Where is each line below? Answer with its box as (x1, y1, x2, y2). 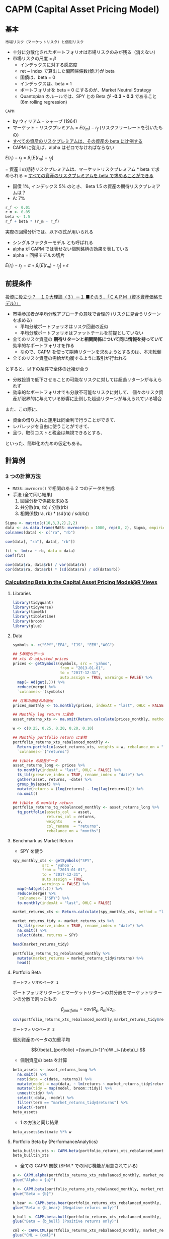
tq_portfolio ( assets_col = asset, (17, 809, 92, 815)
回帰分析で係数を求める (20, 498, 69, 504)
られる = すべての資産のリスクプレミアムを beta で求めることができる (9, 172, 154, 178)
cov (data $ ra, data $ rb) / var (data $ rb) (5, 562, 87, 567)
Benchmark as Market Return (12, 837, 73, 843)
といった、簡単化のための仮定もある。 (5, 440, 84, 446)
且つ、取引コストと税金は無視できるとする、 (12, 430, 105, 436)
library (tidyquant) (12, 600, 54, 605)
